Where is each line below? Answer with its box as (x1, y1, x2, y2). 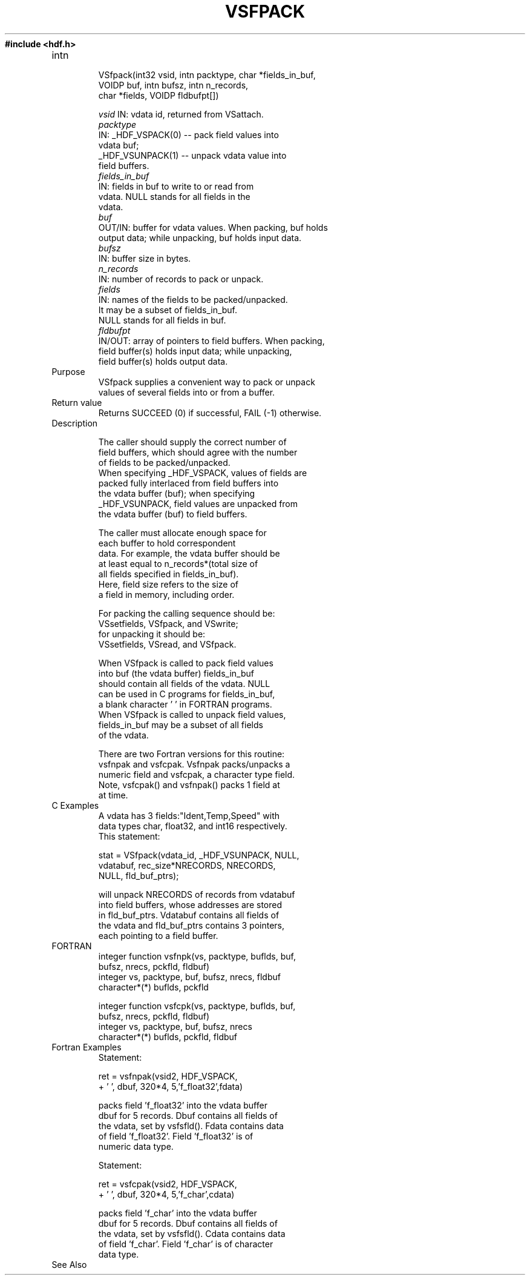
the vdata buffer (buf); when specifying (98, 488, 255, 499)
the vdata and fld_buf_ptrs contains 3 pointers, (98, 920, 284, 930)
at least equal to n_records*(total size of (98, 558, 258, 569)
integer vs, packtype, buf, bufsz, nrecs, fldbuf (98, 971, 281, 982)
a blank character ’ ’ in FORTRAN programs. (98, 698, 272, 709)
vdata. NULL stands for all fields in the (98, 191, 250, 202)
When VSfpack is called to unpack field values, (98, 709, 286, 720)
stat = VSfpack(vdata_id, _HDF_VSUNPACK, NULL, (98, 849, 299, 860)
